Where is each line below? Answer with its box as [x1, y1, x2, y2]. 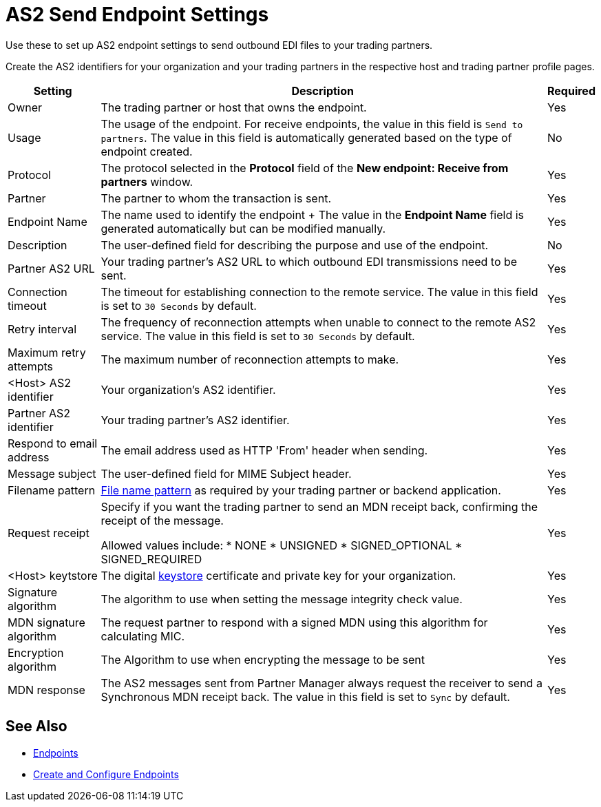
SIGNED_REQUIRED [101, 552, 202, 566]
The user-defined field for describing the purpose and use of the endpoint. [101, 238, 488, 252]
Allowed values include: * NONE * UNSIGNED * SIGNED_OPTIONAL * [101, 538, 463, 552]
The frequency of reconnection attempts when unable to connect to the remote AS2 [101, 315, 536, 329]
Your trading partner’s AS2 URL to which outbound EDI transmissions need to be [101, 254, 518, 269]
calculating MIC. [101, 629, 184, 643]
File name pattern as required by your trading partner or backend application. [101, 483, 501, 497]
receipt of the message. [101, 513, 224, 527]
